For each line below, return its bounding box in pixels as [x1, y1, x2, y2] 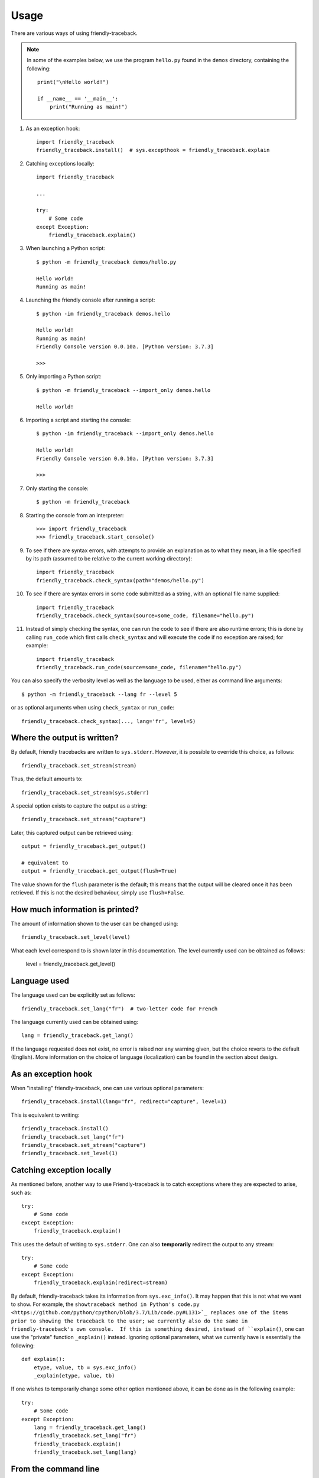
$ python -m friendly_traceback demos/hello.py [36, 258, 177, 265]
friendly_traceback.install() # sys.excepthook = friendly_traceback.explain [36, 147, 270, 154]
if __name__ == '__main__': [37, 95, 119, 102]
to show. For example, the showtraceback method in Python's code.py [11, 1301, 200, 1308]
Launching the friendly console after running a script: [25, 296, 155, 304]
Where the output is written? [11, 733, 119, 743]
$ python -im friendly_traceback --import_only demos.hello [36, 430, 214, 437]
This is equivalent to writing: [11, 1111, 80, 1119]
